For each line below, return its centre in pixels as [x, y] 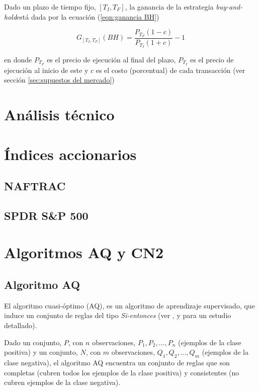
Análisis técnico [59, 114]
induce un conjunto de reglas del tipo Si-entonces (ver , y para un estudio [118, 315]
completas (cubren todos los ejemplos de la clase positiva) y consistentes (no [122, 372]
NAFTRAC [35, 186]
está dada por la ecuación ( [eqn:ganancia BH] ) [88, 16]
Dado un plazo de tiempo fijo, [50, 7]
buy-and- [229, 7]
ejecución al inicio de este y [46, 70]
